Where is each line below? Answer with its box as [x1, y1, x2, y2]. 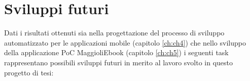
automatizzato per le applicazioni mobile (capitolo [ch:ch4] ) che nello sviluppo [4, 37, 246, 48]
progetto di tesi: [4, 67, 54, 77]
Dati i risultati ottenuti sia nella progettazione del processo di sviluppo [4, 27, 225, 38]
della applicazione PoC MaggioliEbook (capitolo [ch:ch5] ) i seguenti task [4, 47, 229, 58]
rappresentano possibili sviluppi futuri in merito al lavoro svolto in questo [4, 57, 233, 67]
